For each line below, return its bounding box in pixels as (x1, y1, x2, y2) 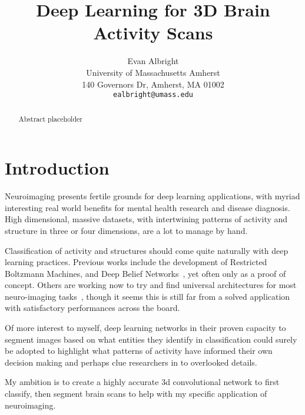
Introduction (5, 156, 110, 180)
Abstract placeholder (18, 113, 82, 123)
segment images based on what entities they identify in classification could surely (5, 333, 297, 345)
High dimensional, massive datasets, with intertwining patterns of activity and (5, 213, 288, 225)
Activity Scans (93, 21, 213, 45)
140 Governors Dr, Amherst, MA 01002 (82, 78, 224, 90)
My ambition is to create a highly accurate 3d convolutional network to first (5, 376, 280, 388)
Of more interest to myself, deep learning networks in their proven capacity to (5, 322, 286, 334)
